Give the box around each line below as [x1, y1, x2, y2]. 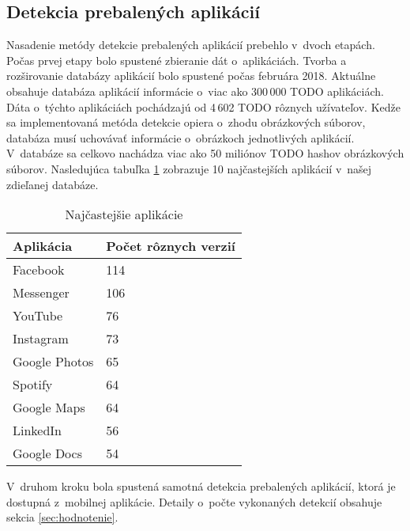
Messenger [13, 283, 70, 302]
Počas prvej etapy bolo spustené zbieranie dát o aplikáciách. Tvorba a [6, 51, 347, 68]
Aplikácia [13, 237, 73, 256]
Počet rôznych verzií [106, 237, 235, 256]
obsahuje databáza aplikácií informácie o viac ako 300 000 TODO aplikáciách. [6, 82, 384, 99]
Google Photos [13, 352, 94, 371]
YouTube [13, 306, 63, 325]
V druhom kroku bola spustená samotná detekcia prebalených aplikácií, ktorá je [6, 478, 396, 495]
